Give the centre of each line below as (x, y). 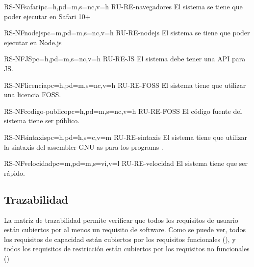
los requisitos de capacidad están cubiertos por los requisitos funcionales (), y (120, 239)
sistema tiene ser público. (42, 120)
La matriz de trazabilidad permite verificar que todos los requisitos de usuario (121, 220)
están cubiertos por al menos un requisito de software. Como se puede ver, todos (125, 229)
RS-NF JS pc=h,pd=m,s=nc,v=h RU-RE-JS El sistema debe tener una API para (125, 59)
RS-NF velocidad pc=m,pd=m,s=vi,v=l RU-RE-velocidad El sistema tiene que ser (126, 163)
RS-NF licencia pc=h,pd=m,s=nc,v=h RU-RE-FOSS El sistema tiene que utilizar (125, 85)
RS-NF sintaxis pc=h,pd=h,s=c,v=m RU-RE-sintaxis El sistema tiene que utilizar (126, 137)
